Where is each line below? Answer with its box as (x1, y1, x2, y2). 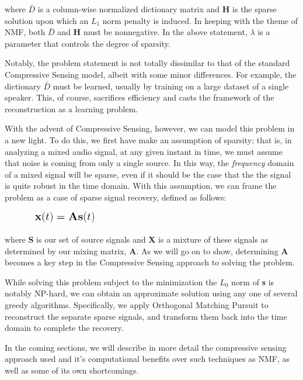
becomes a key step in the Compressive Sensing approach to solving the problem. (5, 256, 295, 268)
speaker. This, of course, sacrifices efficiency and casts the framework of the (5, 91, 274, 103)
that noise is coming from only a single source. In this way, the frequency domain (5, 157, 294, 169)
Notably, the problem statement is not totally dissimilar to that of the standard (5, 57, 290, 69)
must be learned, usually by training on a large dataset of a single (53, 80, 289, 92)
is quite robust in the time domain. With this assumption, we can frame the (5, 179, 277, 192)
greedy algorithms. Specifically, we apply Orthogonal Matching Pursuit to (5, 299, 269, 311)
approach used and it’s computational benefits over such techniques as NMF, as (5, 353, 290, 365)
